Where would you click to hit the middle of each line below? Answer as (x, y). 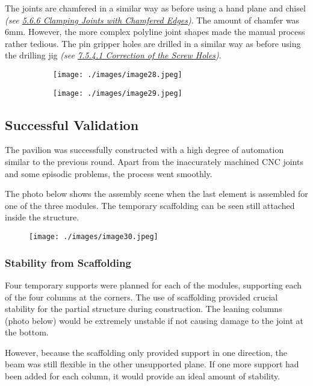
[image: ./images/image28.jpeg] (118, 74)
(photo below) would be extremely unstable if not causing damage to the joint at (154, 320)
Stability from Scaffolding (68, 262)
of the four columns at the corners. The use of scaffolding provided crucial (141, 297)
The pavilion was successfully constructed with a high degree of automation (144, 150)
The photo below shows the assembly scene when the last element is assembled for (156, 194)
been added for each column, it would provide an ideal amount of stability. (143, 376)
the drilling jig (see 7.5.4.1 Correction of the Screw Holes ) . (113, 55)
